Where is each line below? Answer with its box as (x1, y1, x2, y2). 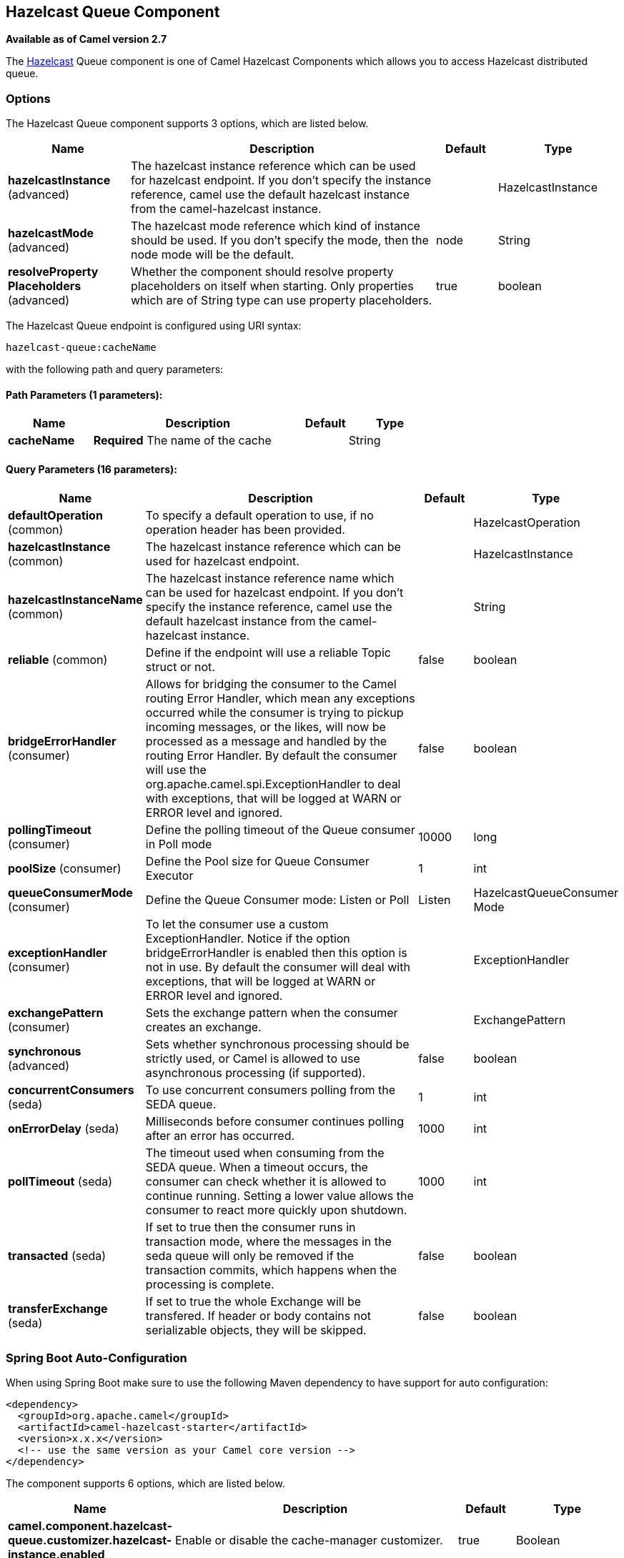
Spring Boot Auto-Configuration (6, 1350, 187, 1365)
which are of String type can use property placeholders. (131, 293, 432, 308)
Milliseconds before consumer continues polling (145, 1113, 404, 1128)
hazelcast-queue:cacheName (6, 342, 157, 354)
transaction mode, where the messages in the (145, 1234, 392, 1249)
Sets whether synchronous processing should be (145, 1036, 410, 1051)
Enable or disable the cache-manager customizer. (174, 1533, 443, 1548)
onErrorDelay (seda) (8, 1121, 119, 1136)
